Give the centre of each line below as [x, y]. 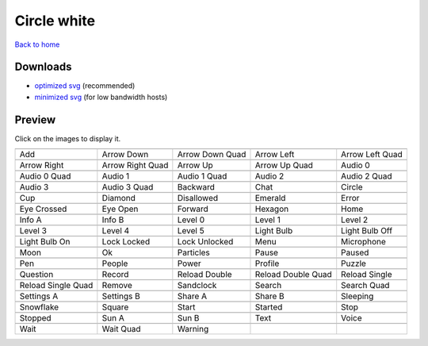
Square [115, 307]
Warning [193, 329]
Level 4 [116, 231]
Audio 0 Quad [45, 176]
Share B [269, 296]
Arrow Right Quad [135, 165]
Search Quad [365, 286]
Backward [196, 187]
